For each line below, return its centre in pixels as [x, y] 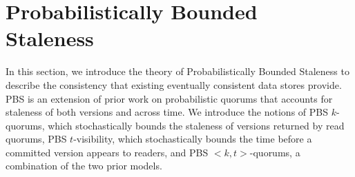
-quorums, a [275, 152]
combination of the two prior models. [84, 166]
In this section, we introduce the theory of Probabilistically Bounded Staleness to [177, 71]
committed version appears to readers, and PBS [107, 152]
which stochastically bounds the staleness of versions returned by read [196, 125]
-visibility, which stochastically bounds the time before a [193, 139]
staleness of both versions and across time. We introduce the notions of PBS [167, 112]
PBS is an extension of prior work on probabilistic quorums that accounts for [169, 98]
